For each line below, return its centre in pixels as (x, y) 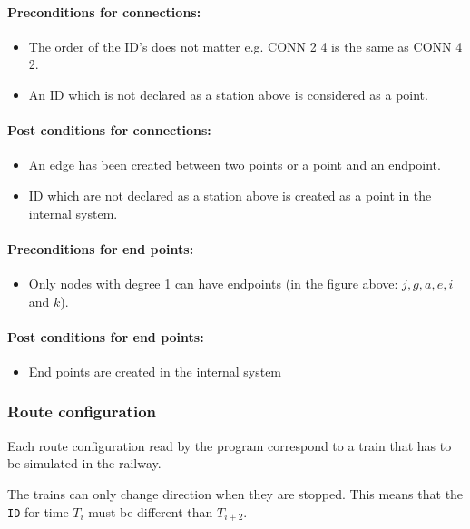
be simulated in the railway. (84, 463)
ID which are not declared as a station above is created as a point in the (230, 195)
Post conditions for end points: (106, 336)
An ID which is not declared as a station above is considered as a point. (228, 94)
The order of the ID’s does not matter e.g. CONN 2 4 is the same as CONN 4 (245, 46)
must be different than (151, 511)
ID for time (38, 511)
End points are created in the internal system (155, 371)
